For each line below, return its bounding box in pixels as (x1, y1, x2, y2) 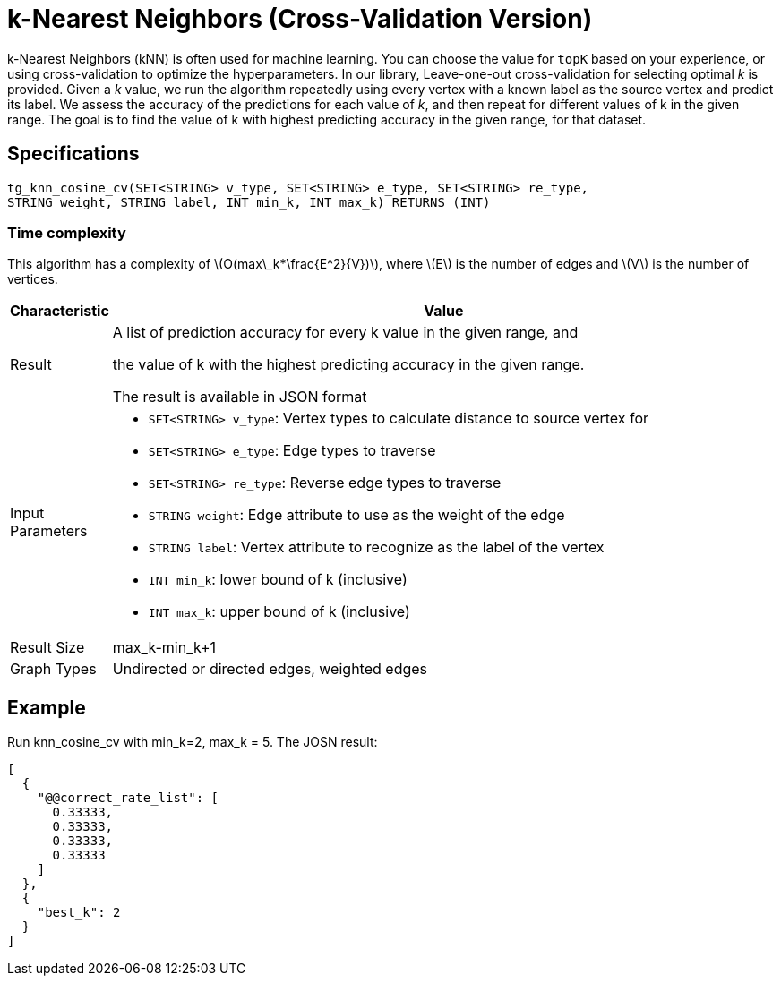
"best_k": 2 (37, 905, 121, 920)
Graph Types (10, 660, 97, 679)
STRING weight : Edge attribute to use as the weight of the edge (148, 506, 565, 525)
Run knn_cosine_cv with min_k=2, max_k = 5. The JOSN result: (7, 734, 378, 750)
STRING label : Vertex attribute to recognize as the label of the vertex (148, 538, 605, 557)
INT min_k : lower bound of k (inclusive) (148, 570, 408, 589)
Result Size (10, 638, 85, 657)
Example (7, 696, 86, 719)
